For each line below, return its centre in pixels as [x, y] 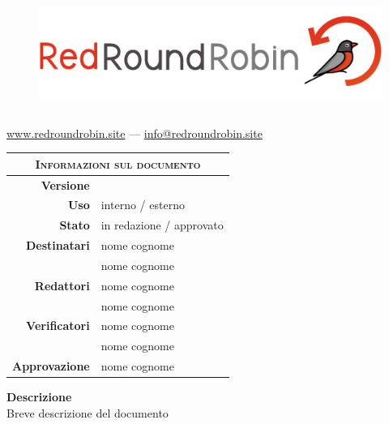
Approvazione [51, 366]
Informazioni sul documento [118, 163]
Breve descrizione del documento [88, 412]
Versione [65, 184]
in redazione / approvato [162, 225]
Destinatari [58, 245]
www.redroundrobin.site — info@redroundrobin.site [135, 133]
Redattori [62, 285]
